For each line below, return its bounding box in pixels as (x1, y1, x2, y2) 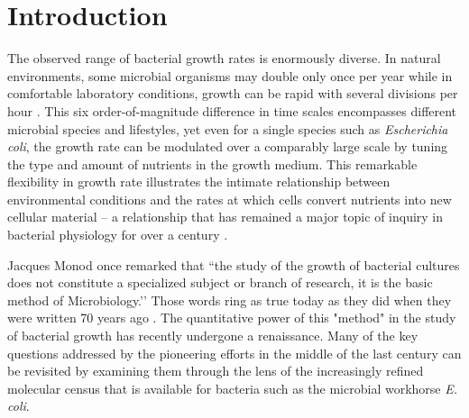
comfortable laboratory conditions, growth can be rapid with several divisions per (7, 84, 458, 103)
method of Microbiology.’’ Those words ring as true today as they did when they (7, 290, 452, 309)
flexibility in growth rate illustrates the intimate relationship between (7, 172, 391, 191)
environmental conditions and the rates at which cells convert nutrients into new (7, 189, 452, 208)
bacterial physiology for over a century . (7, 225, 228, 244)
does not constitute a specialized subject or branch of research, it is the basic (7, 273, 433, 292)
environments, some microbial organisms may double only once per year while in (7, 66, 453, 85)
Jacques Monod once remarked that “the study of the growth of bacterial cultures (7, 255, 460, 274)
